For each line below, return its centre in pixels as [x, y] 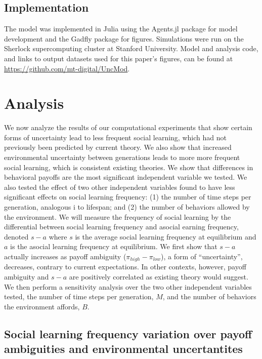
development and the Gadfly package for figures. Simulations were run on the [124, 38]
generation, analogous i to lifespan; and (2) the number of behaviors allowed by [127, 207]
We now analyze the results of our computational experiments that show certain [128, 127]
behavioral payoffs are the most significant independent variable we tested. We [126, 177]
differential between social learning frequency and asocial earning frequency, [121, 227]
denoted [16, 236]
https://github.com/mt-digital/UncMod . [67, 68]
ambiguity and [27, 277]
